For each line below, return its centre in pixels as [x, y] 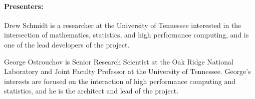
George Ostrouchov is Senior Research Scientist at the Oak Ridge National [119, 61]
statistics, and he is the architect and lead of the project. [91, 91]
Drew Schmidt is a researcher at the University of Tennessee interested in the [123, 25]
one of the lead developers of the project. [67, 44]
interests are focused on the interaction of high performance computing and [120, 81]
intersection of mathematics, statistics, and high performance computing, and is [126, 35]
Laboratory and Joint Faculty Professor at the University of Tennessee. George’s [127, 71]
